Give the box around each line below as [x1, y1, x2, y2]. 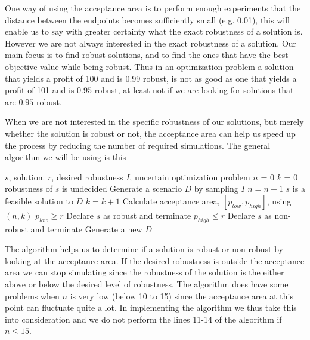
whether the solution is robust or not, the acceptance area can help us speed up [5, 127, 296, 139]
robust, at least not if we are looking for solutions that [94, 84, 294, 96]
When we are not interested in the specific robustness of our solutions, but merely [5, 115, 304, 128]
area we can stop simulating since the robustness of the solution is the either [5, 266, 284, 278]
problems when [5, 289, 60, 302]
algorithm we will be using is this [5, 151, 126, 163]
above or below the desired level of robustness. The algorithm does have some [5, 278, 289, 290]
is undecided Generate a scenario [61, 182, 182, 195]
